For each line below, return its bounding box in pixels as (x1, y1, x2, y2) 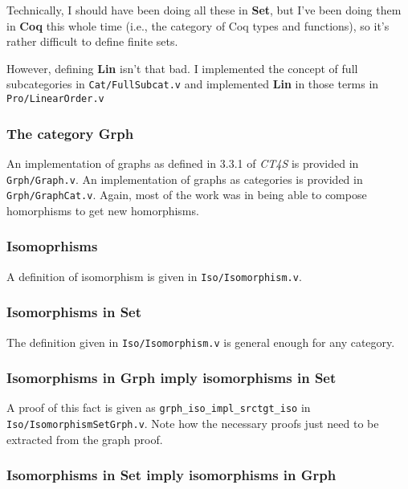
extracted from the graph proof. (6, 430, 163, 447)
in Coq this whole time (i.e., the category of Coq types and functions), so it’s (6, 17, 390, 34)
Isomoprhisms (6, 236, 98, 256)
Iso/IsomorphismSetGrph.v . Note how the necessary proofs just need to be (6, 415, 379, 432)
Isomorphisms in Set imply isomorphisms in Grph (6, 465, 337, 485)
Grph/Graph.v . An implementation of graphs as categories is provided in (6, 170, 363, 187)
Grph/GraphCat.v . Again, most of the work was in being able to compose (6, 186, 367, 203)
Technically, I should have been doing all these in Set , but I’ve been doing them (6, 2, 402, 18)
